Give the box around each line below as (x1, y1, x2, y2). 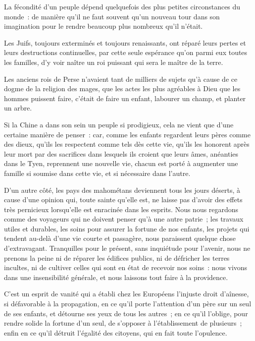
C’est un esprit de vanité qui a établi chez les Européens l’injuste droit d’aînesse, (4, 288, 249, 299)
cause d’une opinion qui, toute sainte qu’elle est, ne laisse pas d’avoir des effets (4, 194, 243, 205)
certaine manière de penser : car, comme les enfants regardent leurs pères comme (4, 129, 251, 139)
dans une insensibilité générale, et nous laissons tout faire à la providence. (4, 272, 228, 282)
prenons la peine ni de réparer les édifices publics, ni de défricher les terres (4, 252, 230, 263)
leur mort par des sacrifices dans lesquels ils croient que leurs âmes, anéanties (4, 148, 239, 159)
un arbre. (4, 103, 32, 113)
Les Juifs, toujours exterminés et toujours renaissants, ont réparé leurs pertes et (4, 37, 246, 48)
